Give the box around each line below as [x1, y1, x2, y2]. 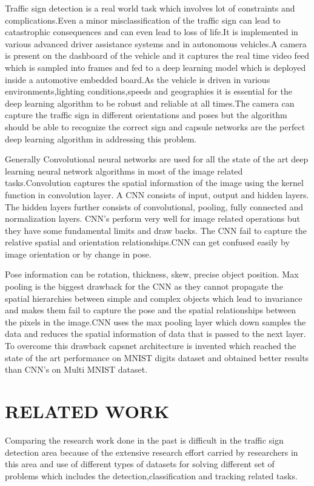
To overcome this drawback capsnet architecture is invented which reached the [5, 339, 296, 352]
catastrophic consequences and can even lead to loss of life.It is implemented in [5, 25, 298, 38]
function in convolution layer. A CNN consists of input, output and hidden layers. [5, 188, 309, 201]
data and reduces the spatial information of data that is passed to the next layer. [5, 327, 306, 340]
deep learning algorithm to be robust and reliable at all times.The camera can [5, 96, 295, 109]
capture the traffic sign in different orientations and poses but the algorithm [5, 108, 287, 121]
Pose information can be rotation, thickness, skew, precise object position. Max [5, 268, 299, 281]
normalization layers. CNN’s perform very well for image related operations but [5, 212, 301, 225]
